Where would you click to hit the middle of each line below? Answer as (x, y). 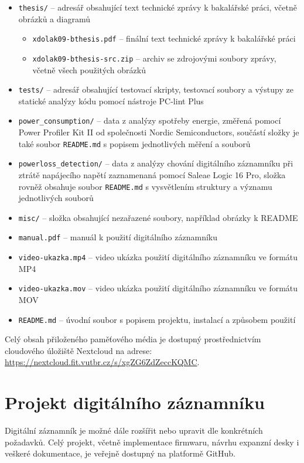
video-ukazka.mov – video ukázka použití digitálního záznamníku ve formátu (158, 288)
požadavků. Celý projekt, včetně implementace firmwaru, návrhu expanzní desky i (152, 442)
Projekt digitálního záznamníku (135, 402)
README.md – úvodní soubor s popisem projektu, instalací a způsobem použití (157, 319)
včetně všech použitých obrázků (89, 69)
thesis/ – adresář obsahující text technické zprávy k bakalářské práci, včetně (158, 7)
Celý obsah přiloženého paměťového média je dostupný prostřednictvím (133, 339)
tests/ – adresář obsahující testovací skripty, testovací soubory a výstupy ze (156, 89)
